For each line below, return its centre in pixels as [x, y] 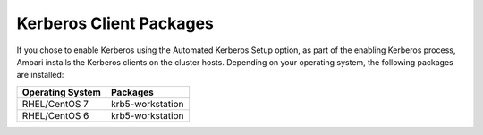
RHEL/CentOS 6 [55, 115]
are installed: [40, 75]
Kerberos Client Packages [115, 23]
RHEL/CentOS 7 [55, 104]
